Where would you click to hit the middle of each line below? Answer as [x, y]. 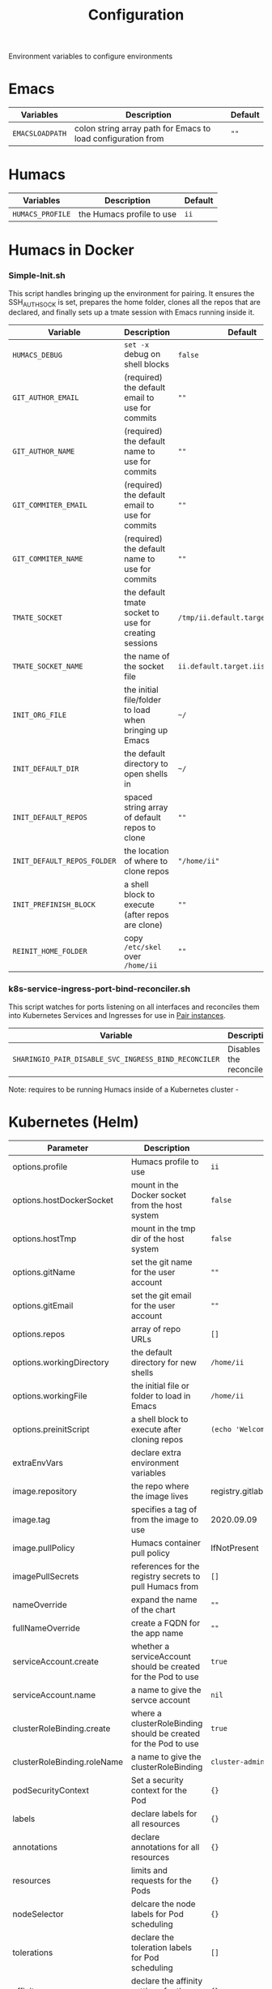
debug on [142, 354]
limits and [149, 1870]
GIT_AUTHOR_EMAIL [46, 398]
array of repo [156, 1329]
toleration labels [161, 1947]
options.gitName [44, 1272]
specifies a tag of [164, 1509]
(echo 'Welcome [240, 1429]
